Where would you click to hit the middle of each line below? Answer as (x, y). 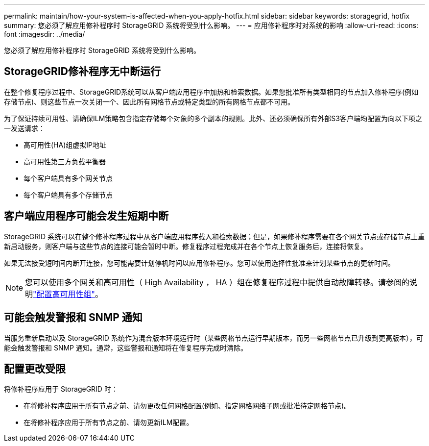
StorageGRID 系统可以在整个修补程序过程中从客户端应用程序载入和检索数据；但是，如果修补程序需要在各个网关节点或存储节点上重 (214, 236)
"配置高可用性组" (64, 294)
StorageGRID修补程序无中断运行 (82, 72)
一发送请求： (24, 128)
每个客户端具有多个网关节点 (68, 178)
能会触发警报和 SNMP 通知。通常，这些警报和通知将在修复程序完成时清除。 (126, 347)
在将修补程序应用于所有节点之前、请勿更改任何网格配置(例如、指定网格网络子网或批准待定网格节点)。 (187, 406)
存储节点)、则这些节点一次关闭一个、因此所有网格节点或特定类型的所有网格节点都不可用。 (149, 101)
